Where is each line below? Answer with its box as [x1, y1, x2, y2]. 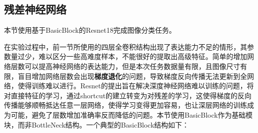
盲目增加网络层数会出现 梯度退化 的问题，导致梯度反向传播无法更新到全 [17, 70, 247, 81]
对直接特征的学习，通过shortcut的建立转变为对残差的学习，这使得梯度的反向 [4, 90, 252, 100]
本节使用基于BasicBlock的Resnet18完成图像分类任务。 [4, 25, 176, 35]
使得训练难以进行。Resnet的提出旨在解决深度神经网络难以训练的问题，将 [17, 80, 254, 91]
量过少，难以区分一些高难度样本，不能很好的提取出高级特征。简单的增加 [10, 51, 247, 62]
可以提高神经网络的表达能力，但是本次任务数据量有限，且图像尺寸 [24, 61, 240, 71]
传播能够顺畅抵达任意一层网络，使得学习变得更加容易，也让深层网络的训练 [4, 100, 247, 110]
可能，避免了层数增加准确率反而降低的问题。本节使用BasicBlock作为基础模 [10, 109, 253, 120]
